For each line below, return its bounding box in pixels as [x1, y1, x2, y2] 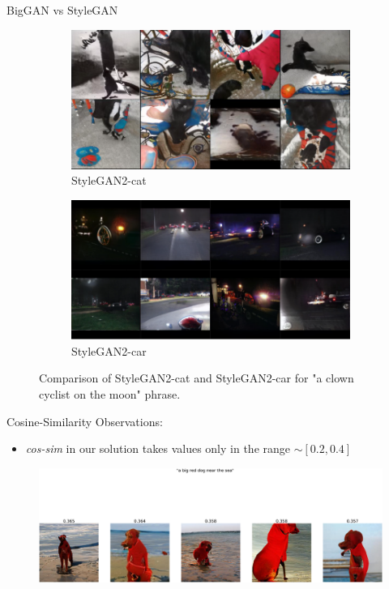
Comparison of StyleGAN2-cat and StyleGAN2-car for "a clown [39, 369, 354, 386]
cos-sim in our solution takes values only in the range [25, 440, 290, 457]
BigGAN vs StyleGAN [6, 2, 118, 18]
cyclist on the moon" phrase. [39, 386, 181, 402]
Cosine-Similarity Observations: [6, 412, 163, 429]
